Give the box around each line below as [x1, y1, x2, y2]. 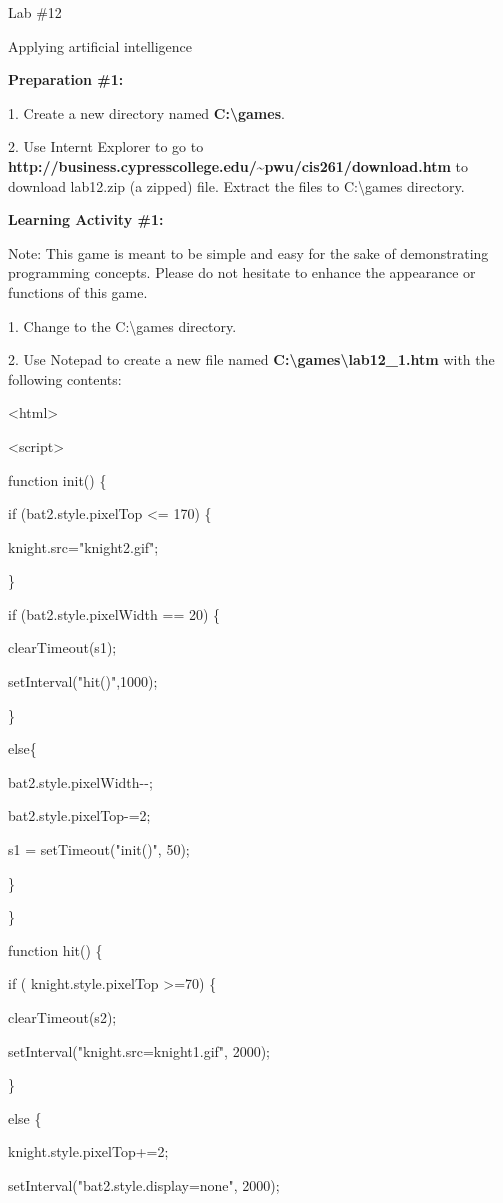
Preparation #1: [8, 69, 124, 90]
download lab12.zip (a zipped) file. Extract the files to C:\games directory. [8, 175, 465, 196]
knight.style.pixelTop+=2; [8, 1141, 169, 1162]
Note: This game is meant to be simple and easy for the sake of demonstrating [8, 242, 489, 263]
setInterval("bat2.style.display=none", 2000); [8, 1174, 280, 1195]
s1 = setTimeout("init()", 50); [8, 839, 190, 860]
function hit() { [8, 939, 103, 960]
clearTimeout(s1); [8, 637, 117, 658]
